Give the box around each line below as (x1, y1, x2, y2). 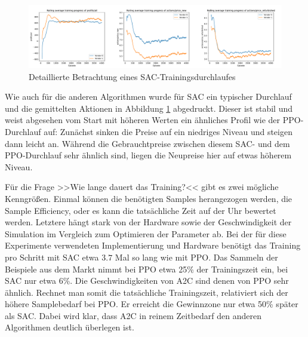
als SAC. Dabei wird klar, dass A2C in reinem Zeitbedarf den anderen (5, 309, 261, 321)
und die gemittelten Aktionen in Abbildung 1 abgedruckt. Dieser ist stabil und (5, 102, 293, 114)
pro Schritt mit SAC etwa (5, 250, 99, 263)
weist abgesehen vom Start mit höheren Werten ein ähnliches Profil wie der (5, 114, 281, 126)
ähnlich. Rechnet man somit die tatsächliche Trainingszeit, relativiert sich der (5, 286, 288, 298)
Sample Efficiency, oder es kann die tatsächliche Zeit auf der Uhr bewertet (5, 204, 276, 216)
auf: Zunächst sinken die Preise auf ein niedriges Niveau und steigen (44, 125, 292, 137)
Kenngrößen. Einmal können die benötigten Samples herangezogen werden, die (5, 192, 292, 204)
